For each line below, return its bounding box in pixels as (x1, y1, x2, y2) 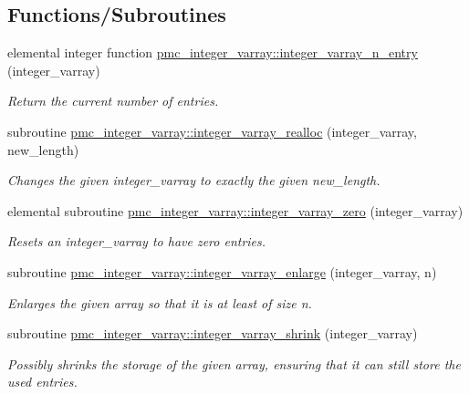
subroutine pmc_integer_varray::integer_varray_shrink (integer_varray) (7, 324, 418, 343)
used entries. (7, 372, 78, 391)
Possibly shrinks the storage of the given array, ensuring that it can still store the (7, 354, 461, 373)
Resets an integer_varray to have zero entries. (7, 232, 266, 251)
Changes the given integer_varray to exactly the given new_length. (7, 171, 380, 190)
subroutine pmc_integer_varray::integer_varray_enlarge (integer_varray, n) (7, 262, 437, 281)
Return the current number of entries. (7, 91, 219, 110)
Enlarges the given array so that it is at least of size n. (7, 293, 312, 312)
